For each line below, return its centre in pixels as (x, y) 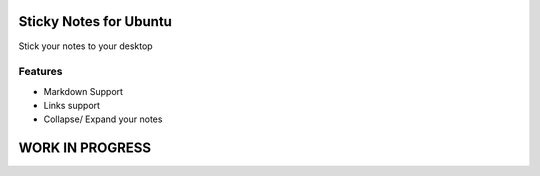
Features (40, 72)
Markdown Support (83, 91)
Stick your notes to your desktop (86, 46)
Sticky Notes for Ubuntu (95, 21)
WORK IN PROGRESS (85, 148)
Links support (71, 106)
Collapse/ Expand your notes (103, 119)
